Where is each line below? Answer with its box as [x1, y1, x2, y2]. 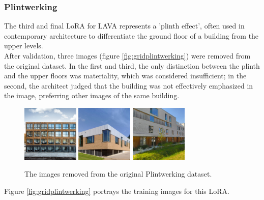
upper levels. [4, 40, 43, 51]
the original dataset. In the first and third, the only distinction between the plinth [4, 60, 260, 71]
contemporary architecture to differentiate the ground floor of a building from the [4, 30, 259, 41]
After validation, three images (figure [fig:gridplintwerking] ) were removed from [4, 50, 251, 61]
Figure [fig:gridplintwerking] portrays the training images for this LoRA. [4, 185, 229, 196]
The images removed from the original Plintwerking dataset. [24, 168, 212, 179]
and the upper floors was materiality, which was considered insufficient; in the [4, 70, 247, 81]
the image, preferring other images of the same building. [4, 90, 180, 101]
